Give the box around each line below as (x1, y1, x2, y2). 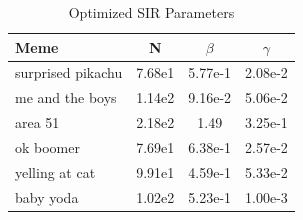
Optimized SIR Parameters (68, 2, 235, 22)
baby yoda (15, 186, 79, 207)
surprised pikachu (15, 62, 123, 83)
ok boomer (15, 136, 80, 157)
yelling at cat (15, 161, 96, 182)
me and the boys (15, 87, 117, 108)
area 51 (15, 112, 60, 133)
